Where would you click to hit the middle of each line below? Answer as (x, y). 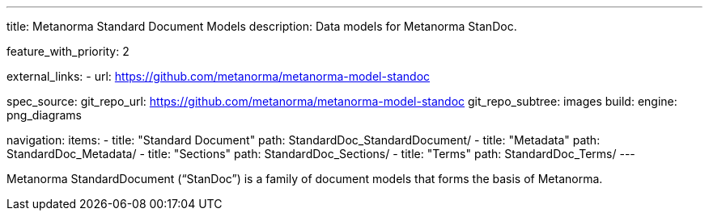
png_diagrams (45, 115)
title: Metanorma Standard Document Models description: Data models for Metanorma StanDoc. (262, 26)
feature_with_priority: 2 (68, 51)
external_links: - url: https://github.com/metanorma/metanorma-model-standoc (219, 76)
